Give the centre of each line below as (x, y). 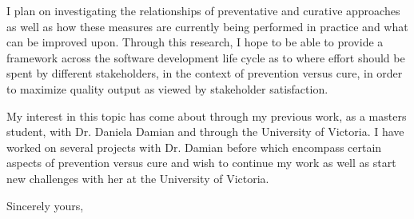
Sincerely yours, (45, 205)
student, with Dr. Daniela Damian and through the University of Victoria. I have (205, 131)
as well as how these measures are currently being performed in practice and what (207, 26)
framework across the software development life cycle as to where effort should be (206, 57)
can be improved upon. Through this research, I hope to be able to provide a (195, 42)
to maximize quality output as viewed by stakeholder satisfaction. (167, 88)
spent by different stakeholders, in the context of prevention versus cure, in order (205, 73)
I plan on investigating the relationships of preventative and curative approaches (203, 10)
